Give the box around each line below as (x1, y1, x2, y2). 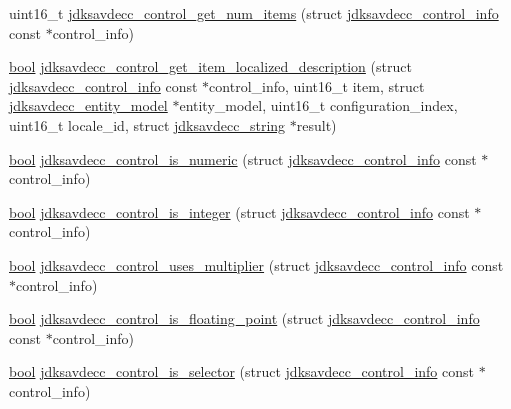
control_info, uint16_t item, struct (209, 75, 425, 96)
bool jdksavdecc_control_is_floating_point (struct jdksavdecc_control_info (9, 308, 480, 329)
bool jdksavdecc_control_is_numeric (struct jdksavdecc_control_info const (9, 148, 477, 169)
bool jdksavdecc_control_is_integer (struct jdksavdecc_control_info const (9, 201, 470, 222)
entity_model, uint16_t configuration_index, (179, 95, 458, 116)
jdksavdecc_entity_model (9, 95, 168, 116)
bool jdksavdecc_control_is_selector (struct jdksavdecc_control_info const (9, 361, 474, 382)
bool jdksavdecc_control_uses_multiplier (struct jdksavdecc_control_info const (9, 254, 504, 275)
